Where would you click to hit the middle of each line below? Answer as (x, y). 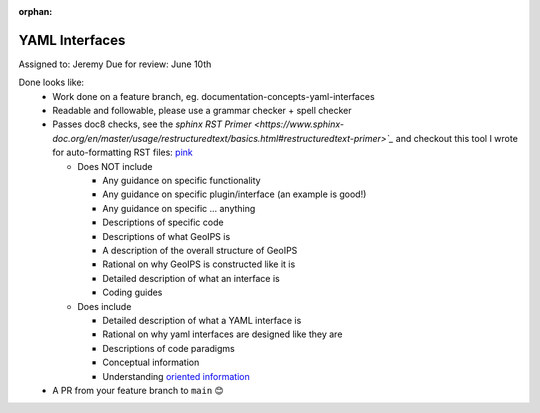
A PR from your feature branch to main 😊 (138, 390)
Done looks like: (51, 82)
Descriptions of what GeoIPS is (166, 236)
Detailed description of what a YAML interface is (202, 320)
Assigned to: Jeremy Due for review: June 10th (115, 64)
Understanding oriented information (176, 376)
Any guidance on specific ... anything (179, 208)
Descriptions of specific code (163, 222)
